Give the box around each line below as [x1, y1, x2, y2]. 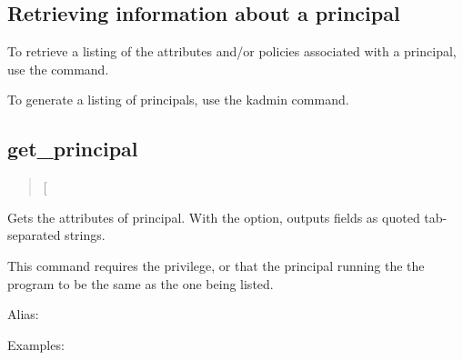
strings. [65, 225, 106, 245]
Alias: [7, 305, 39, 324]
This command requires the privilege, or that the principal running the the [7, 255, 425, 275]
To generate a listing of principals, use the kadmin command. [7, 90, 349, 109]
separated [7, 225, 61, 245]
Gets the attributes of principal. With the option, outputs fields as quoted [7, 207, 420, 226]
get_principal [7, 135, 138, 163]
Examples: [7, 335, 65, 354]
